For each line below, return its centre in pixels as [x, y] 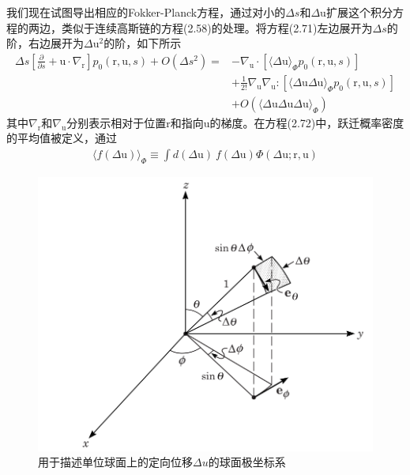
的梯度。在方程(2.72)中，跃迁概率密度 [307, 122]
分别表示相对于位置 [117, 122]
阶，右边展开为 [45, 43]
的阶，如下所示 [143, 43]
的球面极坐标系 [247, 462]
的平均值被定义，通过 [62, 138]
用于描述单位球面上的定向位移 [115, 462]
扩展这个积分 [359, 12]
